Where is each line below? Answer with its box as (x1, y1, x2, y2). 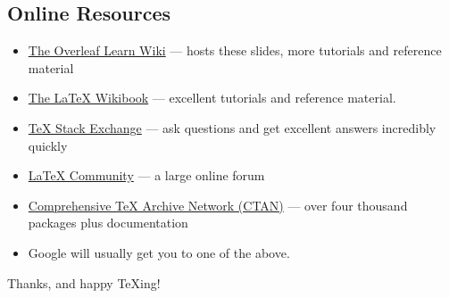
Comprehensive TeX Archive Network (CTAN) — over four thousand (28, 195, 408, 214)
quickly (28, 136, 68, 154)
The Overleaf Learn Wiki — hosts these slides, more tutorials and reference (28, 41, 442, 60)
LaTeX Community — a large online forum (28, 166, 265, 185)
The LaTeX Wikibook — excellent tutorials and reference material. (28, 88, 396, 107)
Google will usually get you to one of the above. (28, 243, 290, 261)
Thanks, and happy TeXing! (7, 273, 161, 292)
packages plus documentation (28, 213, 188, 232)
